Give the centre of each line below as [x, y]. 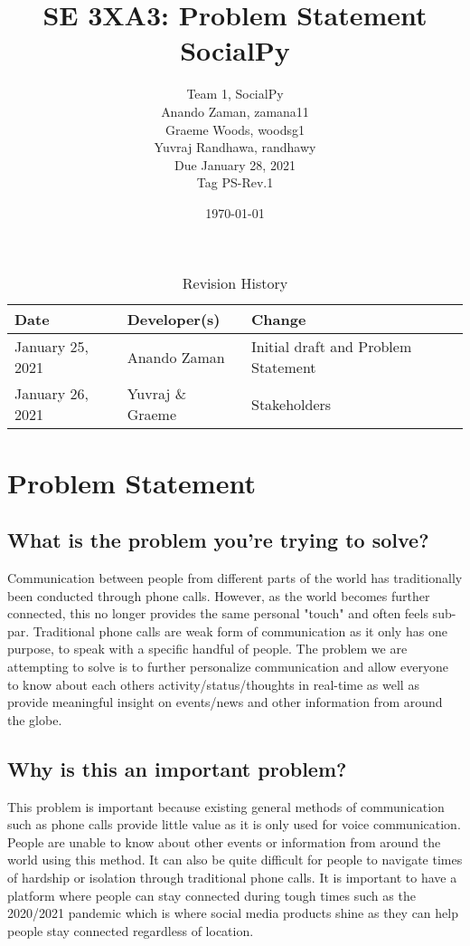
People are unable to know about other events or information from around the [224, 841]
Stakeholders [291, 404]
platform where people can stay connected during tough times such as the [211, 895]
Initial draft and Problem [332, 347]
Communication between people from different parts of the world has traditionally [235, 578]
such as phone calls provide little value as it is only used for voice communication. [234, 824]
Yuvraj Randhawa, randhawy [235, 147]
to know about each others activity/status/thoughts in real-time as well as [213, 684]
